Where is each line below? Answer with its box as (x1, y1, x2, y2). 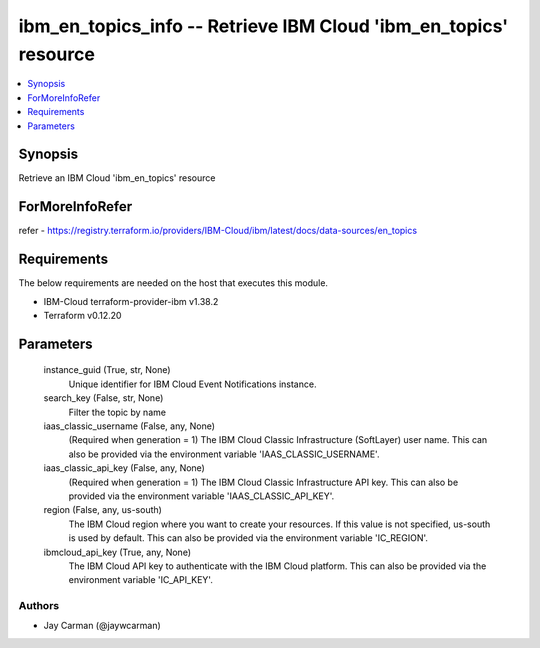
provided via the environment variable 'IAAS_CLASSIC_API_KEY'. (68, 490, 335, 502)
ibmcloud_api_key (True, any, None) (43, 546, 192, 558)
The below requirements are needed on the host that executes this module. (18, 277, 329, 289)
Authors (18, 599, 60, 613)
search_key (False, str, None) (43, 392, 164, 404)
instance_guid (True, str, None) (43, 364, 171, 376)
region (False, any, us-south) (43, 504, 162, 516)
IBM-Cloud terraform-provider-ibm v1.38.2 (43, 295, 219, 307)
